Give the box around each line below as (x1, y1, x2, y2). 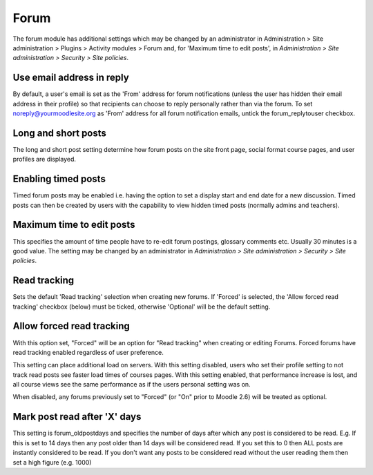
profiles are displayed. (12, 155, 76, 164)
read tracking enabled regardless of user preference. (12, 348, 164, 356)
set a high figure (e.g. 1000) (12, 458, 92, 466)
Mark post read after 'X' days (12, 411, 142, 423)
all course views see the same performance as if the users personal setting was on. (12, 380, 251, 389)
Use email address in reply (12, 72, 129, 84)
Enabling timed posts (12, 173, 106, 185)
